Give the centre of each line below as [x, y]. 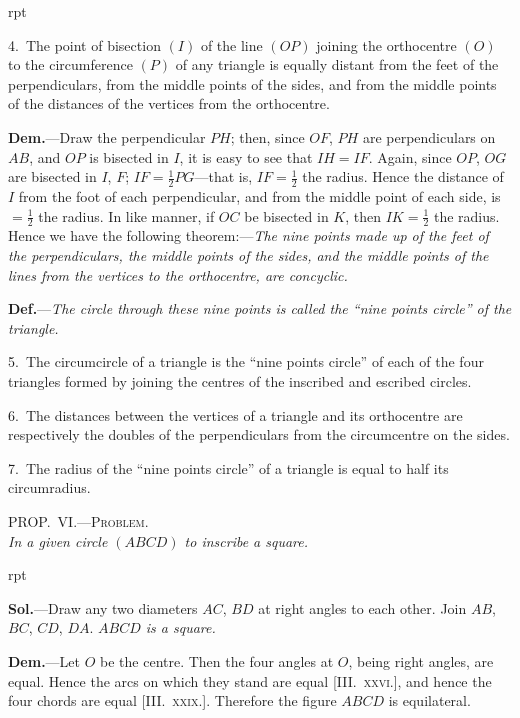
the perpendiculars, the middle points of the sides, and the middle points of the [248, 255]
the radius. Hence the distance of [403, 176]
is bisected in [129, 156]
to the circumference [70, 64]
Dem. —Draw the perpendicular [107, 136]
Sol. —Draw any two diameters [103, 607]
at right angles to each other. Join [362, 607]
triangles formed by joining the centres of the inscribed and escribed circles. [240, 380]
